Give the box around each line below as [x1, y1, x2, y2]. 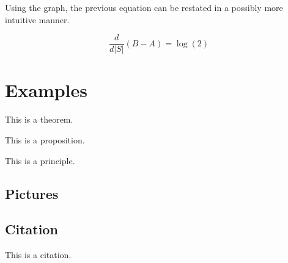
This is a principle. [5, 154, 75, 167]
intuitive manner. [5, 13, 70, 26]
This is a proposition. [5, 133, 85, 146]
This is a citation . [5, 248, 72, 261]
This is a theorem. [5, 113, 73, 126]
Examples [5, 77, 87, 103]
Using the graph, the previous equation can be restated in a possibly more [5, 1, 283, 13]
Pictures [5, 184, 59, 203]
